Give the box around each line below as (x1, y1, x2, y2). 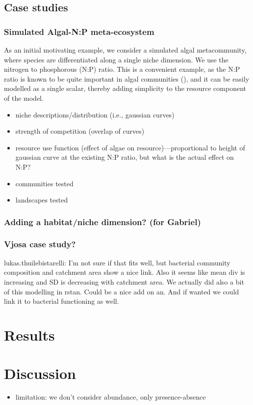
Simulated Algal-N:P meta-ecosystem (4, 25, 154, 37)
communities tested (15, 178, 74, 188)
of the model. (4, 92, 44, 103)
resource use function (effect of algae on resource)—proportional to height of (15, 142, 245, 152)
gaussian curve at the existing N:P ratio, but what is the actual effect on (15, 152, 234, 162)
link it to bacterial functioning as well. (4, 296, 119, 306)
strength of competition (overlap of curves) (15, 126, 145, 136)
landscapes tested (15, 195, 68, 205)
